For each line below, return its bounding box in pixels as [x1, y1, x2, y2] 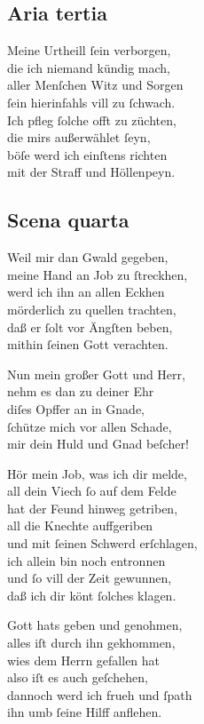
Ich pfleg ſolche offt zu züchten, [7, 110, 177, 129]
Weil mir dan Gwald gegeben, [7, 248, 169, 267]
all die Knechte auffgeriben [7, 516, 153, 535]
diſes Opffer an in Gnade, [7, 399, 145, 418]
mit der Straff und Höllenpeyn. [7, 163, 176, 181]
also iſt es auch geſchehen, [7, 668, 148, 687]
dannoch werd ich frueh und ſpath [7, 685, 192, 704]
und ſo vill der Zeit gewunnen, [7, 569, 172, 587]
